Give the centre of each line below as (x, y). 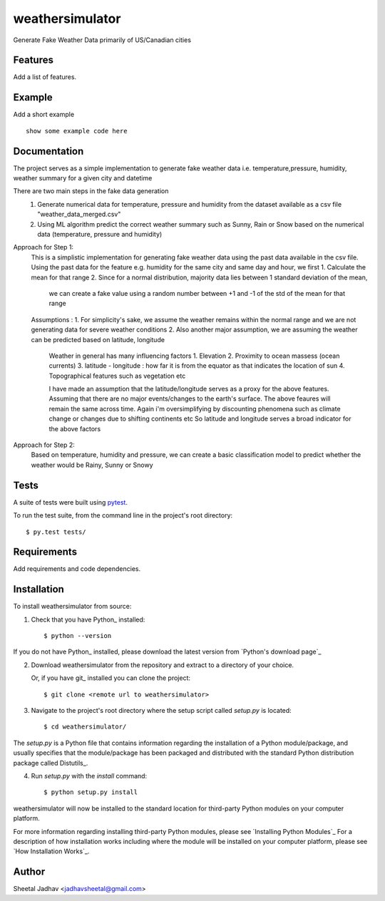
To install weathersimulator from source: (72, 607)
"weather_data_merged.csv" (79, 215)
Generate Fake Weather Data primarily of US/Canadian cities (102, 40)
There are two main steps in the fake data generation (91, 191)
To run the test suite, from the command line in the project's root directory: (123, 515)
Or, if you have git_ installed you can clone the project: (111, 678)
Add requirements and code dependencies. (77, 569)
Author (29, 872)
